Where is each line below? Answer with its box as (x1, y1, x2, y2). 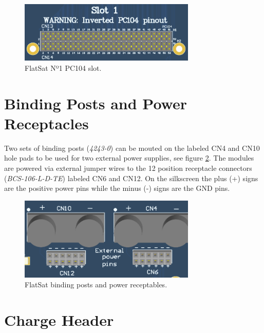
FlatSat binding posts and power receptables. (25, 279, 167, 290)
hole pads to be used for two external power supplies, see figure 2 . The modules (4, 152, 254, 163)
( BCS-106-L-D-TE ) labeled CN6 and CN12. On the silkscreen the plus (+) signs (4, 172, 258, 183)
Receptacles (4, 112, 89, 133)
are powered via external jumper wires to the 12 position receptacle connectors (4, 162, 252, 173)
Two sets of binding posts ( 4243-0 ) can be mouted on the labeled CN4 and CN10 (4, 142, 260, 153)
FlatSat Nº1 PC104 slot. (25, 62, 102, 73)
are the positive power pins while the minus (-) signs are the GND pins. (4, 183, 230, 193)
